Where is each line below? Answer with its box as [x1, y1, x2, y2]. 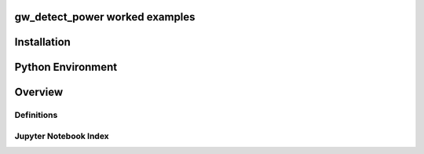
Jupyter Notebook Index [14, 130, 109, 141]
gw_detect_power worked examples [14, 10, 196, 24]
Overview [14, 86, 64, 99]
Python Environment [14, 60, 118, 74]
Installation [14, 35, 71, 49]
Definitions [14, 110, 58, 121]
